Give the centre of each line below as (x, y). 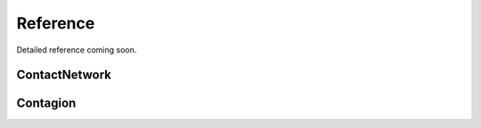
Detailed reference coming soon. (77, 50)
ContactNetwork (64, 75)
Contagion (46, 104)
